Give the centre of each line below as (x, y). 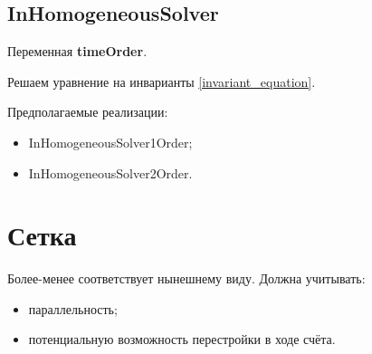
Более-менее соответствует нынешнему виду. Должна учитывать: (186, 278)
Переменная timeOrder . (77, 51)
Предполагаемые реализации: (88, 112)
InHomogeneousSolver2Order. (110, 172)
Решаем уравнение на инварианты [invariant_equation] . (162, 81)
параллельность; (73, 308)
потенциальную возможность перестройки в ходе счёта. (182, 339)
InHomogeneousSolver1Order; (110, 142)
